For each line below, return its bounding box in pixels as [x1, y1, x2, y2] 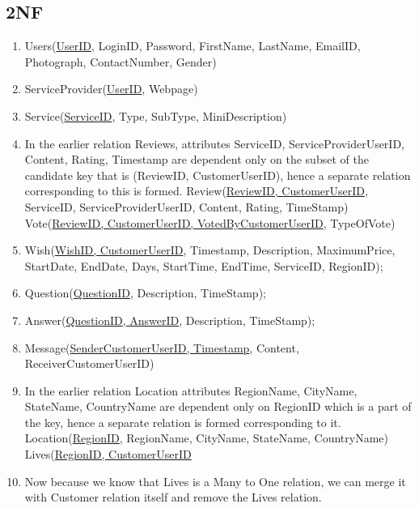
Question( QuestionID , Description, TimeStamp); [24, 284, 266, 301]
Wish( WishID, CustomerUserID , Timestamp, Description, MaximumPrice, [24, 241, 396, 258]
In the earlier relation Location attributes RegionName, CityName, [24, 382, 358, 399]
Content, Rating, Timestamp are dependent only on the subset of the [24, 151, 369, 168]
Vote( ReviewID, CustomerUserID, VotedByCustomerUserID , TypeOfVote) [24, 214, 396, 231]
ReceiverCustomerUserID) [24, 355, 154, 372]
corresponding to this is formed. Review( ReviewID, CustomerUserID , [24, 182, 368, 199]
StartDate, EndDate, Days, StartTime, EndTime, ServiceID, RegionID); [24, 257, 383, 274]
